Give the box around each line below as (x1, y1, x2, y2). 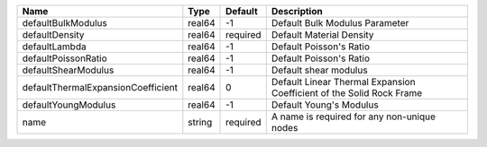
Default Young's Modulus (271, 99, 379, 111)
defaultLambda (22, 40, 87, 53)
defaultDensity (22, 29, 85, 40)
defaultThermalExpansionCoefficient (22, 82, 178, 93)
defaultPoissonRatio (22, 52, 107, 65)
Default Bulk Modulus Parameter (271, 17, 409, 29)
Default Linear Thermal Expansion (271, 76, 416, 88)
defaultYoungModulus (22, 99, 116, 111)
